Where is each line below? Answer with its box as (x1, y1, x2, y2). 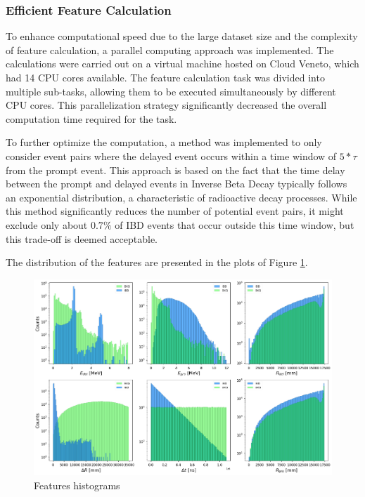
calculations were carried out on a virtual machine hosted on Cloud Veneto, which (6, 56, 359, 71)
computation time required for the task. (6, 111, 177, 126)
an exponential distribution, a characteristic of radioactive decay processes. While (6, 190, 357, 204)
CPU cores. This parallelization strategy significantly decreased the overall (6, 98, 327, 112)
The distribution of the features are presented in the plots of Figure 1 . (6, 255, 308, 270)
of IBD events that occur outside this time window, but (115, 217, 354, 232)
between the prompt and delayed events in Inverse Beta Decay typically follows (6, 176, 347, 191)
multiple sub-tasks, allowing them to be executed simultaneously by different (6, 84, 336, 98)
